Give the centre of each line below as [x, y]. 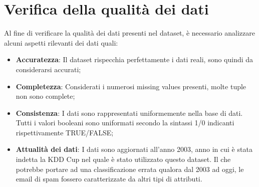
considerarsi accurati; [48, 69]
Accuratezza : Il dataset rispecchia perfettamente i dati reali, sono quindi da [135, 59]
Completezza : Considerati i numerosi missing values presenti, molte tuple [131, 86]
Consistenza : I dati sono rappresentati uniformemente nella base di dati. [129, 113]
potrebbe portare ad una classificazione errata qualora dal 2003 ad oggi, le [130, 169]
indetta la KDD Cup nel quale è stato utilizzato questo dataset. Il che [123, 159]
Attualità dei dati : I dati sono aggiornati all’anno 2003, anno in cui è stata [134, 149]
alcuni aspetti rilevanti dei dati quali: [61, 42]
